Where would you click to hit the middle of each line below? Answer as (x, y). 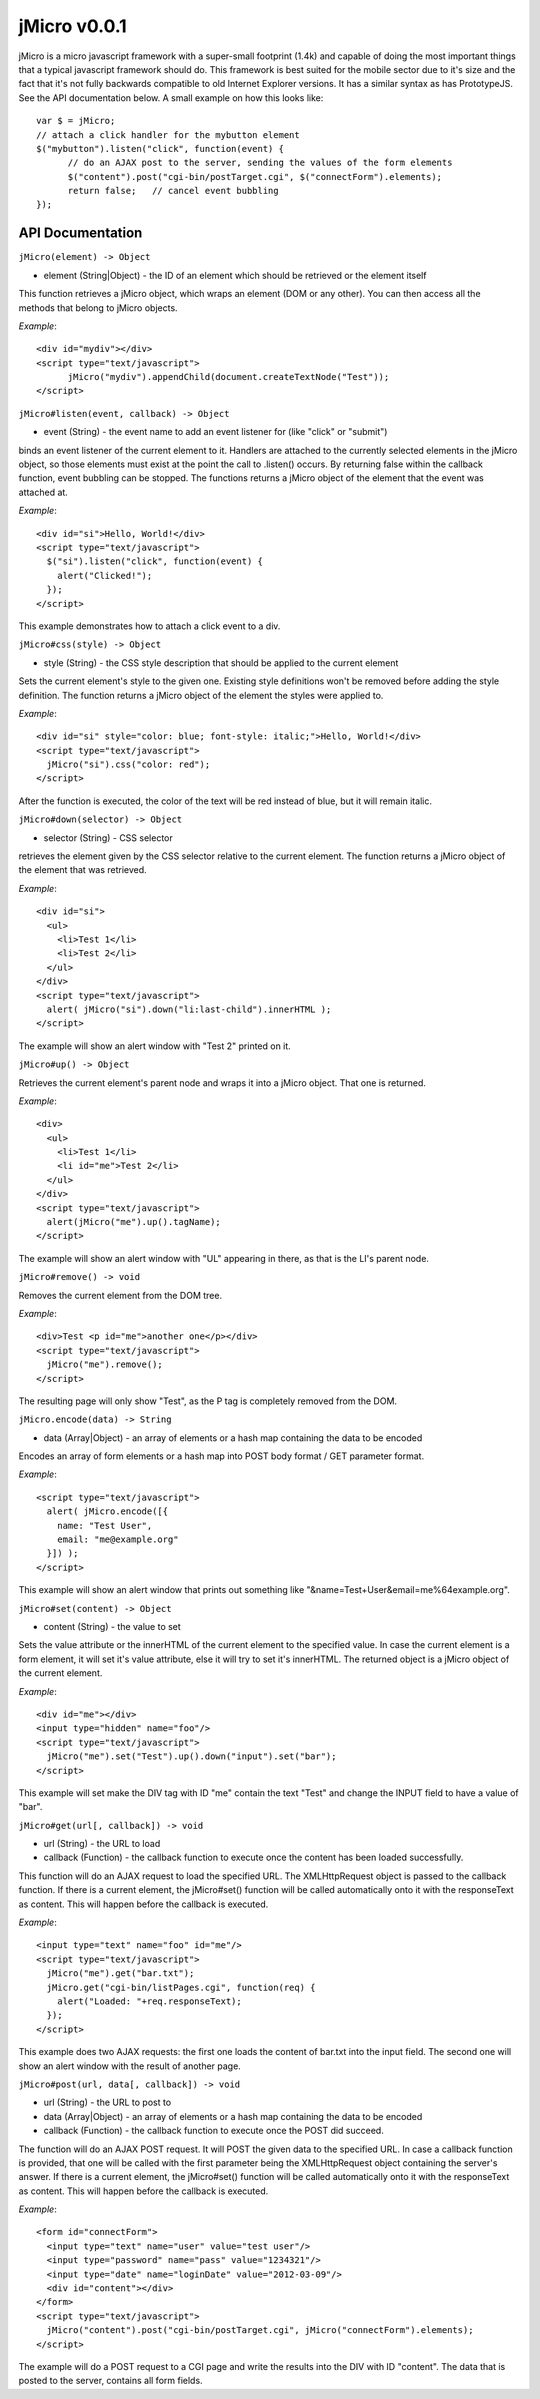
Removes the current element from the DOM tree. (120, 1295)
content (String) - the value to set (112, 1626)
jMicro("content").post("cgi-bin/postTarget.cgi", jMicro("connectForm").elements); (260, 2330)
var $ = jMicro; (76, 121)
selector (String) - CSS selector (108, 837)
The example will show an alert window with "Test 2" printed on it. (155, 1046)
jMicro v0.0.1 (72, 26)
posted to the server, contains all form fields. (111, 2381)
